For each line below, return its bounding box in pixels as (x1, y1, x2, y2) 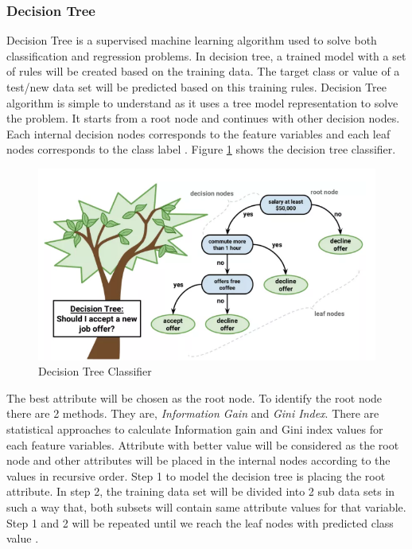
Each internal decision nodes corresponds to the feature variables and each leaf (6, 125, 391, 142)
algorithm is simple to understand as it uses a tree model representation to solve (6, 94, 398, 111)
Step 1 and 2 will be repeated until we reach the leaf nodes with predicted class (6, 514, 394, 531)
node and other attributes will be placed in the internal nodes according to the (6, 452, 391, 469)
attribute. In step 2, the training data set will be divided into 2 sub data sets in (6, 483, 395, 500)
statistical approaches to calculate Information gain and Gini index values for (6, 420, 383, 437)
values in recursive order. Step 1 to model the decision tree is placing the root (6, 467, 386, 484)
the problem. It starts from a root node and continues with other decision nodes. (6, 110, 400, 127)
